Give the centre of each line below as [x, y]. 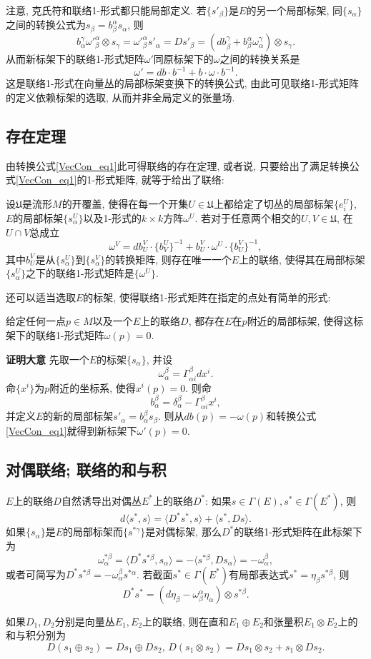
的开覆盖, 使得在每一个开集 [125, 203]
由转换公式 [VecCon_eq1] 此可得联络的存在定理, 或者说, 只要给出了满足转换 [178, 165]
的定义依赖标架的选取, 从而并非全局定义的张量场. [120, 97]
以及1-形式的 [113, 218]
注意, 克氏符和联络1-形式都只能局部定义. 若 [106, 10]
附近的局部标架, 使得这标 [305, 321]
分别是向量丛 [85, 621]
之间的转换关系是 [260, 59]
